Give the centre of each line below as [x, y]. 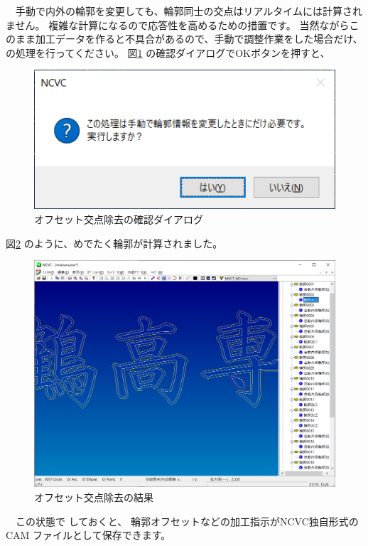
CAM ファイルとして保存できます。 [88, 535]
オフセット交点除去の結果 [94, 497]
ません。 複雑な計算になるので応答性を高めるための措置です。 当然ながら [178, 25]
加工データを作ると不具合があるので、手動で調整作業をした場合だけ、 [199, 39]
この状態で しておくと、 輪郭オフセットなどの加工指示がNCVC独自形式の [187, 521]
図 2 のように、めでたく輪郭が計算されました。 [114, 243]
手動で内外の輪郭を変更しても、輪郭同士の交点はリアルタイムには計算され [189, 11]
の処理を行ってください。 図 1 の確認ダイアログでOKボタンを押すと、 [168, 52]
